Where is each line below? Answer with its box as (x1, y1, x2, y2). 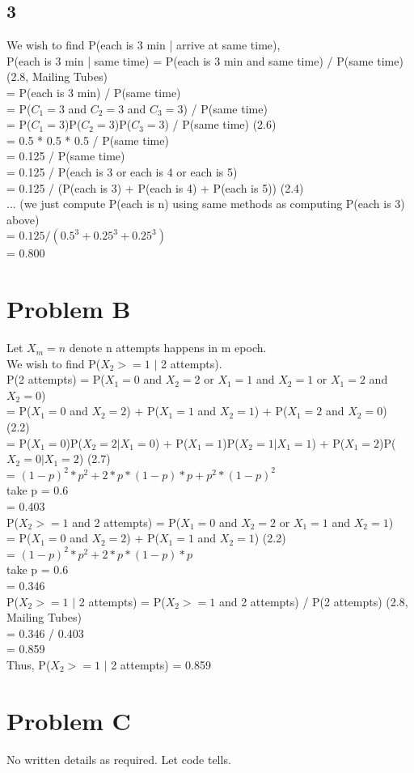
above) (6, 210, 40, 227)
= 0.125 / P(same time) (6, 147, 125, 164)
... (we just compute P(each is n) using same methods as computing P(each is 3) (6, 195, 405, 212)
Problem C (6, 703, 131, 737)
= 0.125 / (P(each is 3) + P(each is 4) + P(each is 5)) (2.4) (6, 179, 304, 196)
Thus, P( (6, 656, 51, 673)
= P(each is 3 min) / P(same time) (6, 83, 181, 100)
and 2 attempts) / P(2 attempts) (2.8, (218, 592, 408, 609)
